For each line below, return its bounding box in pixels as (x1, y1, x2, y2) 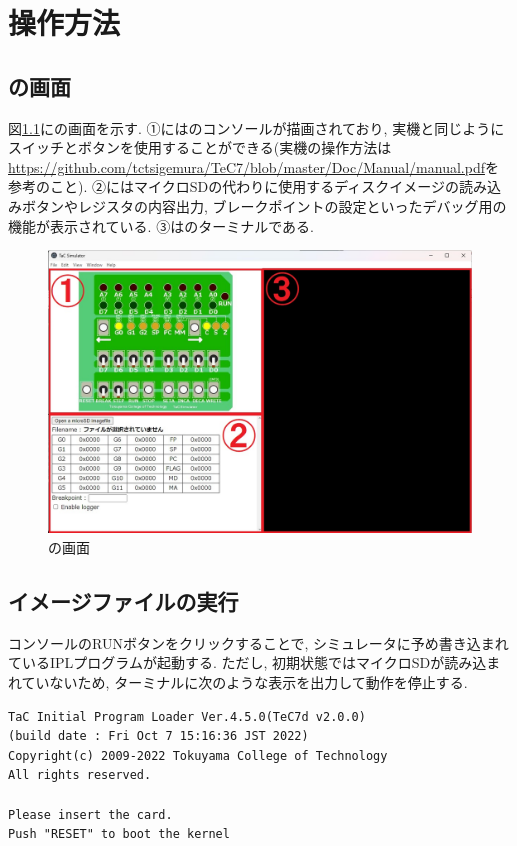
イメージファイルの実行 (8, 585, 239, 616)
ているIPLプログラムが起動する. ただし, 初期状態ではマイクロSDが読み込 (8, 652, 487, 673)
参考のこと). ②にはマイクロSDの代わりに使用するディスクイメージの (8, 176, 459, 197)
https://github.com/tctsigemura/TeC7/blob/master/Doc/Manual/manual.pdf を (8, 156, 499, 177)
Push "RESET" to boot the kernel (8, 827, 230, 842)
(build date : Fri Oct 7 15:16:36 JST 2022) (8, 729, 309, 744)
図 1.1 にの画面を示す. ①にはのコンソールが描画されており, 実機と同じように (8, 117, 505, 138)
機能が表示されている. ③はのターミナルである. (8, 215, 314, 236)
